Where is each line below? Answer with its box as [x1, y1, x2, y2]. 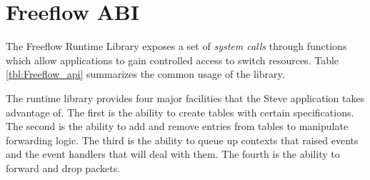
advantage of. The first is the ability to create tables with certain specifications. [6, 104, 354, 119]
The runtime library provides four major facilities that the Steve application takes [6, 90, 365, 105]
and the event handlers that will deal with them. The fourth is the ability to [6, 146, 340, 161]
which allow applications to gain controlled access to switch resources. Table [6, 52, 339, 67]
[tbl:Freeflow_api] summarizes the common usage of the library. [6, 66, 285, 81]
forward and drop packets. [6, 160, 121, 175]
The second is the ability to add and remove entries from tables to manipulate [6, 119, 349, 134]
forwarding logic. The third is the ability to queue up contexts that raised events [6, 132, 359, 147]
